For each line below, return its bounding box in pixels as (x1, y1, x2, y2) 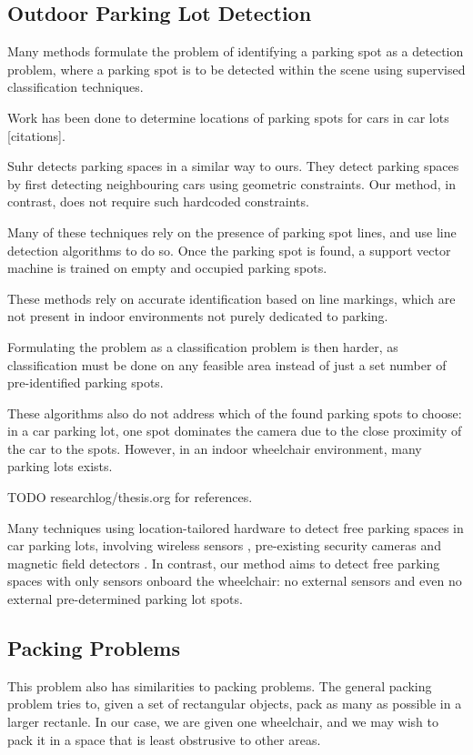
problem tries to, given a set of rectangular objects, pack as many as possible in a (7, 694, 462, 713)
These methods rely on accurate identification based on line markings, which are (7, 288, 456, 307)
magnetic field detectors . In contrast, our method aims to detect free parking (7, 553, 440, 572)
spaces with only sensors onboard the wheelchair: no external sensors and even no (7, 571, 462, 590)
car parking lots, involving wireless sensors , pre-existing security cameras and (7, 536, 441, 555)
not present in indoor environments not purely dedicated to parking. (7, 307, 388, 326)
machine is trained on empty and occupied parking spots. (7, 258, 327, 277)
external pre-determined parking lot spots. (7, 589, 243, 609)
